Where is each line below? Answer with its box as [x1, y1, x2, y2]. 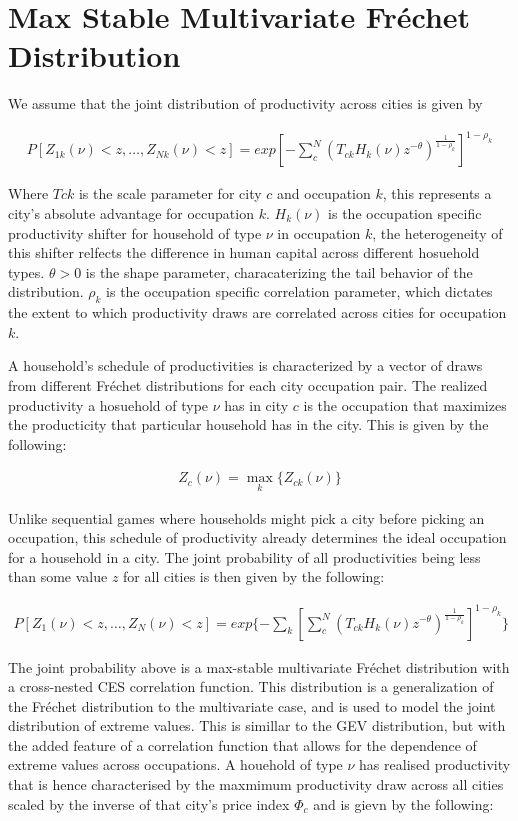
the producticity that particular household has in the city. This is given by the [8, 414, 489, 435]
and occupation [277, 183, 371, 204]
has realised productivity [359, 754, 511, 775]
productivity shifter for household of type [8, 222, 262, 243]
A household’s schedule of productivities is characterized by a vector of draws [8, 355, 483, 376]
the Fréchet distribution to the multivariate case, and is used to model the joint [8, 695, 496, 716]
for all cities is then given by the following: [123, 566, 385, 587]
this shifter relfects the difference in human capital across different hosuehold [8, 242, 480, 263]
